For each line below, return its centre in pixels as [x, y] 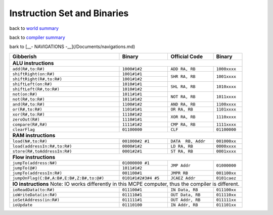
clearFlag [24, 129]
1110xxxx [226, 117]
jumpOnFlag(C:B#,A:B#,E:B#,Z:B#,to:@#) [58, 178]
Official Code [187, 57]
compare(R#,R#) [30, 124]
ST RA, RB [182, 151]
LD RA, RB [182, 146]
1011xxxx [226, 97]
